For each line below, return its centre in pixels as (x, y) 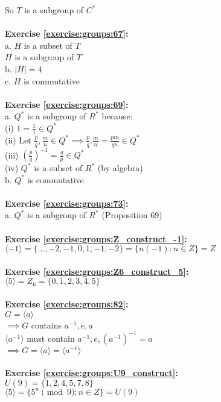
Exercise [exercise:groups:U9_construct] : (91, 373)
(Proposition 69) (132, 215)
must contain (51, 338)
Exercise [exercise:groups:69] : (67, 104)
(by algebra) (120, 168)
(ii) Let (18, 140)
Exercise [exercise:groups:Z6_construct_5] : (97, 271)
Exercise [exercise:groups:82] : (67, 304)
